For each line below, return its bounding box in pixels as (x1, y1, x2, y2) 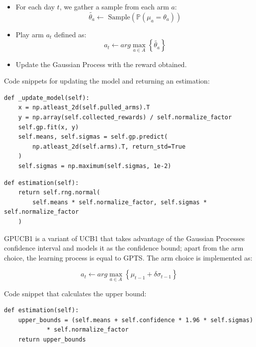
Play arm (15, 29, 44, 39)
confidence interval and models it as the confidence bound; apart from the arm (4, 243, 244, 253)
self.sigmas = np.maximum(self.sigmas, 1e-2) (18, 162, 171, 170)
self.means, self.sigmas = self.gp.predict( (18, 133, 168, 141)
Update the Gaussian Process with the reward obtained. (15, 59, 187, 69)
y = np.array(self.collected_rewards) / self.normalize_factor (18, 114, 232, 121)
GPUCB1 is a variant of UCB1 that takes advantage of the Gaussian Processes (4, 233, 245, 243)
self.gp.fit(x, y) (18, 123, 79, 131)
